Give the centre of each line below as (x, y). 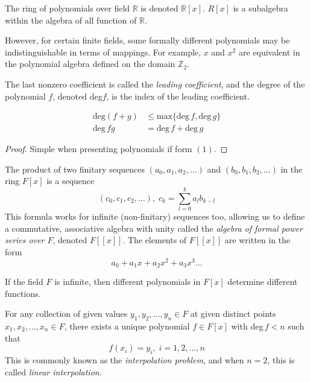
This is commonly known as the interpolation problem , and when (125, 360)
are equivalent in (269, 52)
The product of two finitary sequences (75, 169)
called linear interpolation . (53, 371)
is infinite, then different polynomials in (128, 282)
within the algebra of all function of (71, 20)
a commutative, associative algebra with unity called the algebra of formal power (154, 228)
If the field (24, 282)
